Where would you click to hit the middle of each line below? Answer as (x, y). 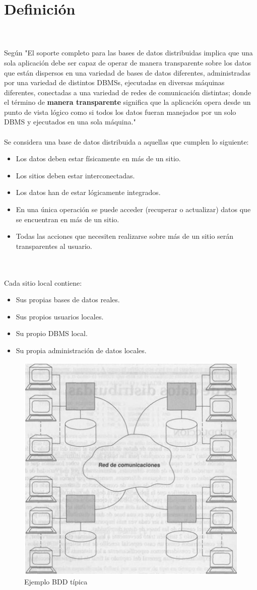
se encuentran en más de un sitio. (68, 219)
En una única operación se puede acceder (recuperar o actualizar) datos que (133, 209)
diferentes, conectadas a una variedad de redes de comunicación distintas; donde (128, 92)
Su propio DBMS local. (52, 333)
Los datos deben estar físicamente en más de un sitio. (98, 158)
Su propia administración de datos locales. (81, 350)
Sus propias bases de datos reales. (68, 300)
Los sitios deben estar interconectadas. (75, 175)
